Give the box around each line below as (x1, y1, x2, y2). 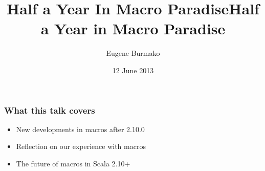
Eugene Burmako (106, 48, 160, 58)
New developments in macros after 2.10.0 (16, 123, 145, 134)
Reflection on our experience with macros (16, 141, 146, 152)
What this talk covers (4, 103, 95, 116)
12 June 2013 (112, 65, 154, 75)
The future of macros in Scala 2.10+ (16, 158, 130, 168)
